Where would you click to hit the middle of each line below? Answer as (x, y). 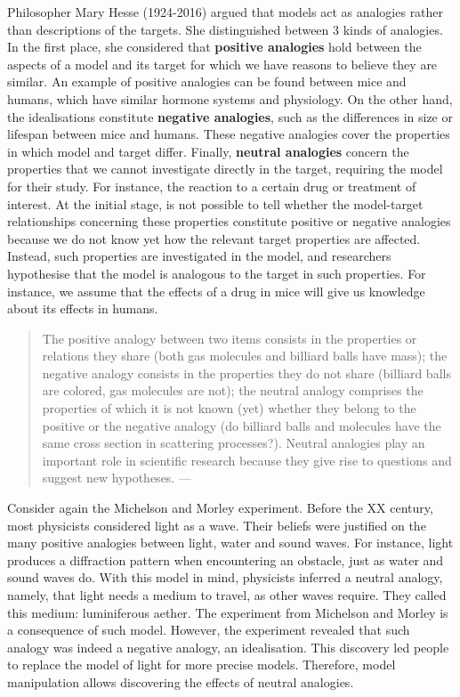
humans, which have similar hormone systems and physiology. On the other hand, (230, 98)
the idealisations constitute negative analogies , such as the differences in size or (230, 116)
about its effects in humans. (83, 308)
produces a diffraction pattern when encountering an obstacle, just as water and (226, 559)
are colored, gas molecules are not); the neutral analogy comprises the (233, 390)
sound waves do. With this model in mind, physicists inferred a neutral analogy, (225, 577)
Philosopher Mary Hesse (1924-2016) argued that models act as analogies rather (226, 12)
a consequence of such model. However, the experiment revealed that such (209, 630)
